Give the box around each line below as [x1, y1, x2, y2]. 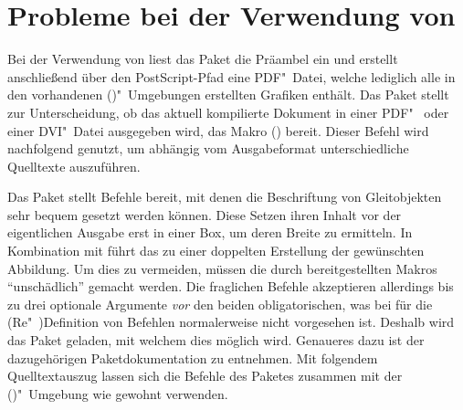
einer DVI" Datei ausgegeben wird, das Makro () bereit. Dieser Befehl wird [7, 121, 429, 140]
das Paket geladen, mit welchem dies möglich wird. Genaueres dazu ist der [7, 331, 425, 350]
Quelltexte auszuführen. [7, 156, 141, 175]
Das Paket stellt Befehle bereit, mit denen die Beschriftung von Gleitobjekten [7, 187, 442, 206]
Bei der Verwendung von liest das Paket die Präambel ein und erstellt [7, 49, 398, 68]
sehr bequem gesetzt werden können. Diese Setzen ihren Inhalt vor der [7, 205, 402, 224]
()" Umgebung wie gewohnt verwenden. [7, 384, 228, 403]
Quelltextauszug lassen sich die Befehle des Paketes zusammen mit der [7, 366, 403, 385]
